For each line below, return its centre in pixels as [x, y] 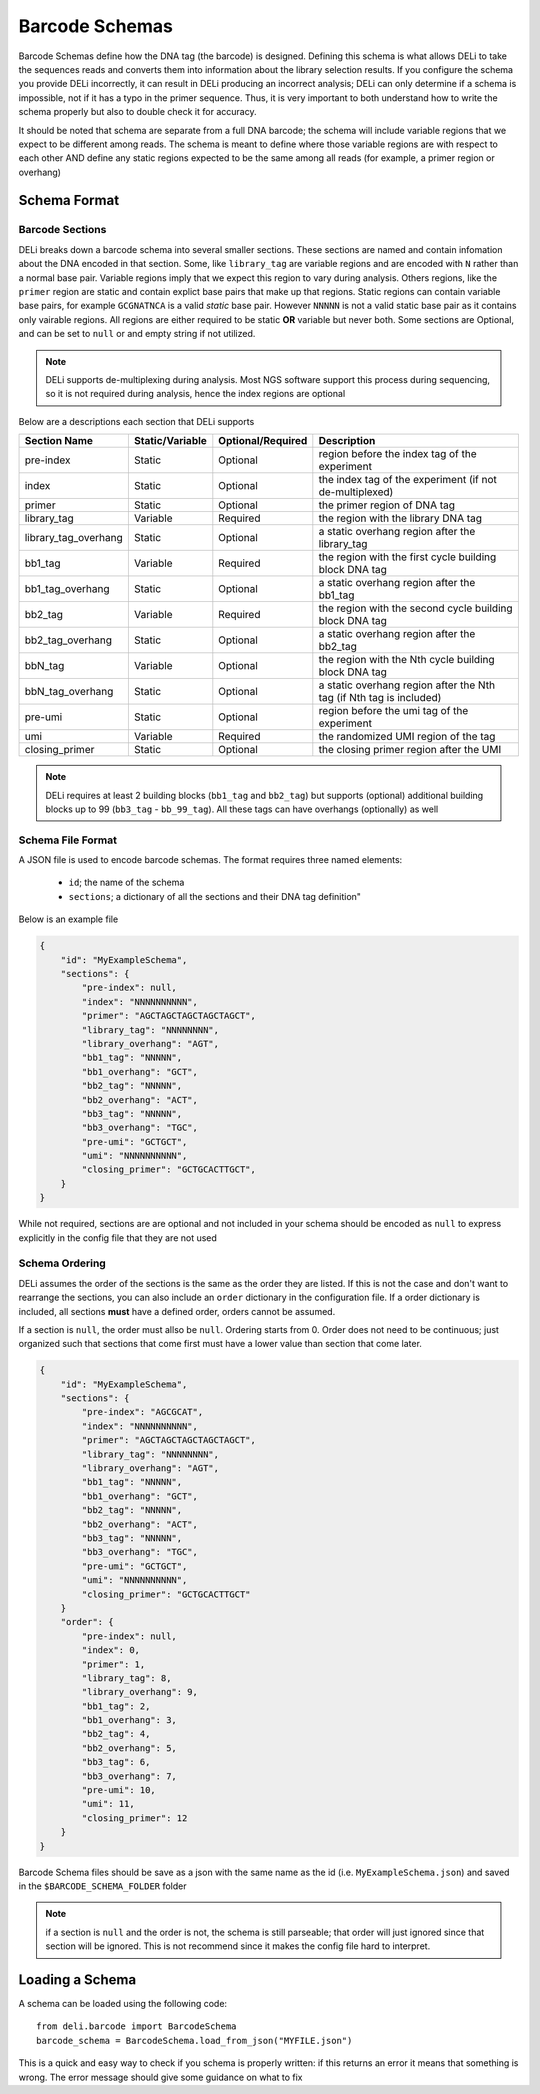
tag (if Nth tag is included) [380, 698]
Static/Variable [170, 441]
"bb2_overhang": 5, [129, 1748]
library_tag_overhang [74, 538]
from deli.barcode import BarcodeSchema [136, 2026]
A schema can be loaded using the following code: [123, 2004]
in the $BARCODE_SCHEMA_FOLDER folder [102, 1886]
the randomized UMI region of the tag [407, 737]
